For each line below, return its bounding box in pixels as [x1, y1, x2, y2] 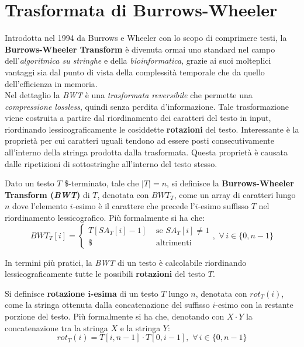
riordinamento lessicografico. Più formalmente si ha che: [5, 211, 205, 224]
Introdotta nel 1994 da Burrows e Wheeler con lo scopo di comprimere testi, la [5, 32, 287, 44]
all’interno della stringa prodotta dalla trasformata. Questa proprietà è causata [5, 146, 288, 158]
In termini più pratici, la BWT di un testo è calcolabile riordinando [5, 256, 247, 268]
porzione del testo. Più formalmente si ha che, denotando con [5, 310, 224, 322]
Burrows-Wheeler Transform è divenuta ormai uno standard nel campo [5, 43, 275, 55]
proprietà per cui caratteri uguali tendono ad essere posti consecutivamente [5, 134, 274, 147]
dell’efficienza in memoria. [5, 77, 98, 89]
